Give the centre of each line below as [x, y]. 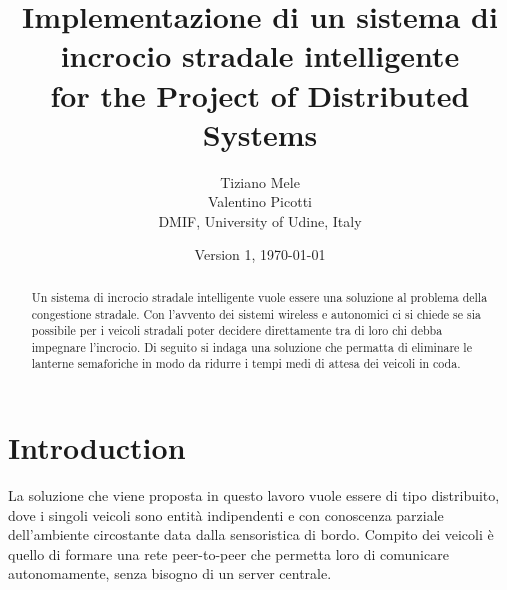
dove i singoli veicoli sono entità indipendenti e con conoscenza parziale [226, 514]
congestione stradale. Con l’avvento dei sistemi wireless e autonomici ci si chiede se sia [256, 313]
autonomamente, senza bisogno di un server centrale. [170, 573]
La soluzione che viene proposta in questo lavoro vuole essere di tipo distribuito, [254, 495]
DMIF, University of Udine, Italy [260, 220]
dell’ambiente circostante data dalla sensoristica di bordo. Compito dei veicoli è [251, 534]
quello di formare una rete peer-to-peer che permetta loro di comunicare [228, 553]
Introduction [97, 447]
